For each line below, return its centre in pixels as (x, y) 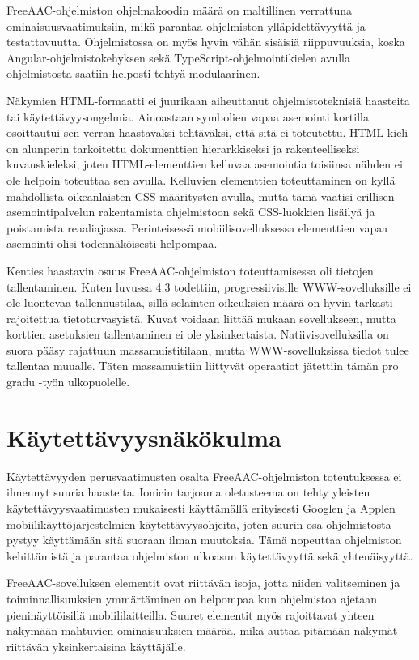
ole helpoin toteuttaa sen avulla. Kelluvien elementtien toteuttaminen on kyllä (201, 179)
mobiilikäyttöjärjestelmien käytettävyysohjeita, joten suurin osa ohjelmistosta (199, 524)
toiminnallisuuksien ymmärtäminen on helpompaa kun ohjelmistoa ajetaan (192, 598)
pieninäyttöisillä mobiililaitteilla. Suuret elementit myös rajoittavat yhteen (190, 614)
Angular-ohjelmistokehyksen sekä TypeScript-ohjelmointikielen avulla (179, 57)
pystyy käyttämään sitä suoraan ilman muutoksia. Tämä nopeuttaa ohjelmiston (204, 540)
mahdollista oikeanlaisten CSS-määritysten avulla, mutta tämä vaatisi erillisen (201, 196)
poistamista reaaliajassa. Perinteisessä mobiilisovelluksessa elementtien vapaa (197, 227)
